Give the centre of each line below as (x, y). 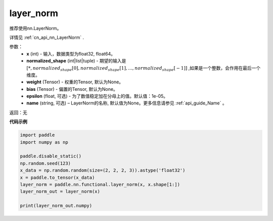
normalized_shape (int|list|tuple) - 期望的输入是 (76, 61)
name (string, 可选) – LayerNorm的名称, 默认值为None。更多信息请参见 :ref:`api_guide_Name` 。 (127, 103)
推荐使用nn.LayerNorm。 (35, 28)
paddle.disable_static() (51, 156)
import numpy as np (44, 142)
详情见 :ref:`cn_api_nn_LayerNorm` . (47, 37)
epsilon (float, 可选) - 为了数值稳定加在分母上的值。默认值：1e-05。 (97, 96)
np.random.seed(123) (45, 163)
